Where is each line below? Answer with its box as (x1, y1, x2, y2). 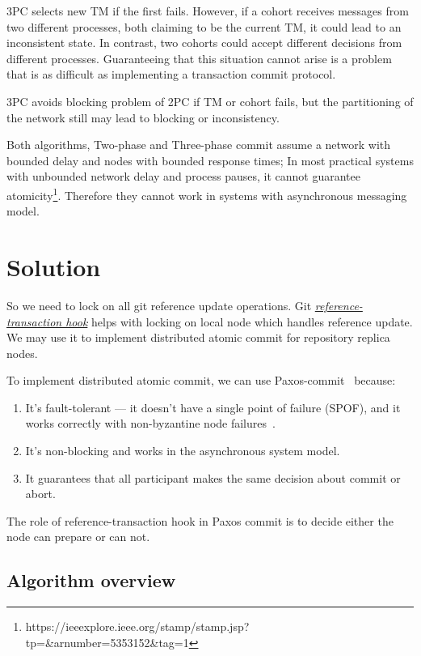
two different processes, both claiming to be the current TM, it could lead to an (6, 18, 402, 35)
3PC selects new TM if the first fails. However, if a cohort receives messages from (6, 2, 409, 19)
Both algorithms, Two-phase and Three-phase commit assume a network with (6, 136, 391, 153)
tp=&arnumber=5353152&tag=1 (25, 633, 189, 650)
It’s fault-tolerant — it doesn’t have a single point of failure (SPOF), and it (25, 398, 401, 415)
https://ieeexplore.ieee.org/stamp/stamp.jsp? (25, 618, 250, 635)
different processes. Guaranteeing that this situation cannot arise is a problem (6, 49, 392, 66)
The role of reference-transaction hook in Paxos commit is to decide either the (6, 512, 394, 529)
